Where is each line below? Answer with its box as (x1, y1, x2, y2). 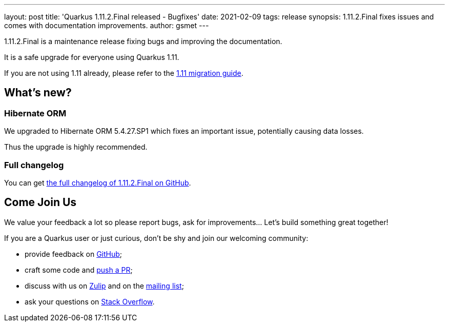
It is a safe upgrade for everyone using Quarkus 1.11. (4, 53, 179, 62)
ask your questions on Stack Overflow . (25, 297, 155, 306)
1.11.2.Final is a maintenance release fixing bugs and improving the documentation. (4, 37, 282, 46)
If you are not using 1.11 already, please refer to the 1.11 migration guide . (4, 69, 243, 77)
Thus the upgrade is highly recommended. (4, 142, 148, 152)
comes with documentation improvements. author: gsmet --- (4, 21, 209, 30)
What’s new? (4, 86, 72, 99)
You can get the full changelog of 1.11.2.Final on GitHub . (4, 178, 191, 187)
